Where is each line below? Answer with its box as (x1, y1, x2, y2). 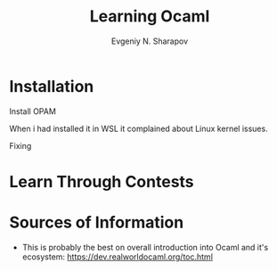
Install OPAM (9, 105, 56, 117)
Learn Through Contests (9, 171, 194, 192)
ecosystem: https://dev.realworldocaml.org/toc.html (21, 251, 214, 262)
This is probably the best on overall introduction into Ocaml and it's (21, 242, 269, 252)
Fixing (9, 140, 32, 151)
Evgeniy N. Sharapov (110, 36, 189, 46)
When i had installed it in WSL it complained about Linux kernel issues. (9, 123, 269, 134)
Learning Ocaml (89, 6, 210, 27)
